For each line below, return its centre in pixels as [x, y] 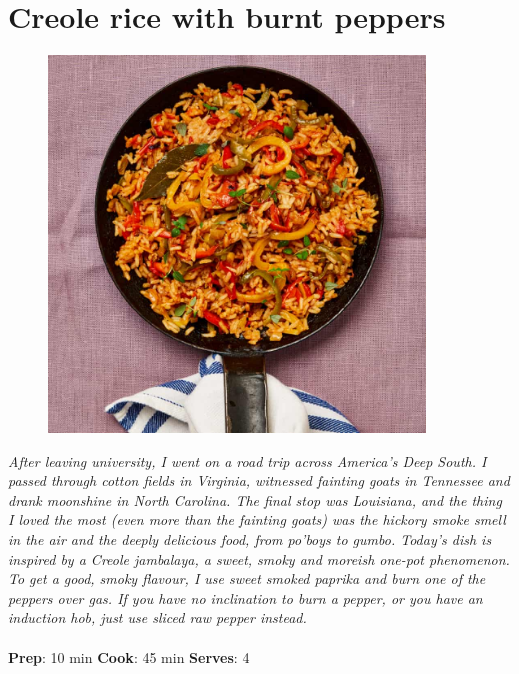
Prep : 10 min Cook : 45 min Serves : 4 [129, 656]
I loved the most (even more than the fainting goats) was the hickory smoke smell [257, 519]
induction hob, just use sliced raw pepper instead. [157, 617]
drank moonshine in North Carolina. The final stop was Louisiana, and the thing [255, 499]
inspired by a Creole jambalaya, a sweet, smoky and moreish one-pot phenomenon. [259, 558]
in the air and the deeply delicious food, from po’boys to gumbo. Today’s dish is [250, 539]
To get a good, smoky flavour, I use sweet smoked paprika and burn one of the [247, 578]
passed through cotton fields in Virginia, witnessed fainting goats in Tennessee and [259, 480]
